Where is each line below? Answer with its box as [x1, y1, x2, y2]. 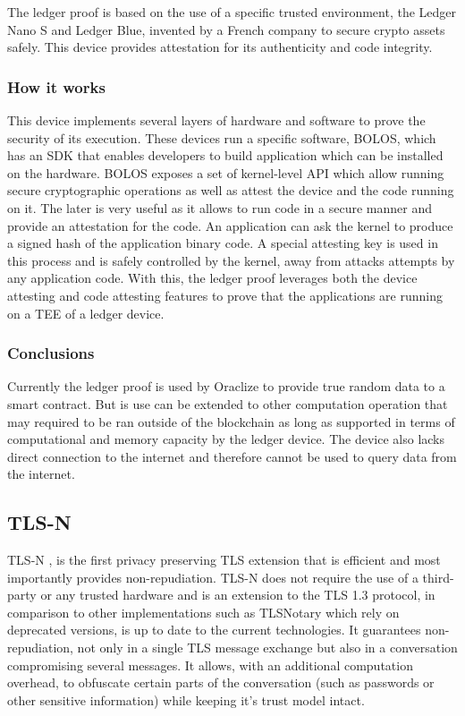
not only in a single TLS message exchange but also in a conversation [77, 638, 458, 657]
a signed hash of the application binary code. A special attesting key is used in [7, 234, 438, 252]
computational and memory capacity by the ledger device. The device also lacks [7, 430, 445, 448]
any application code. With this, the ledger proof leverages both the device [7, 268, 418, 287]
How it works [7, 75, 106, 98]
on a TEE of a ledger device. [7, 303, 165, 322]
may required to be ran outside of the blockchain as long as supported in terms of [7, 412, 455, 430]
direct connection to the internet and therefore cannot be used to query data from [7, 447, 457, 465]
